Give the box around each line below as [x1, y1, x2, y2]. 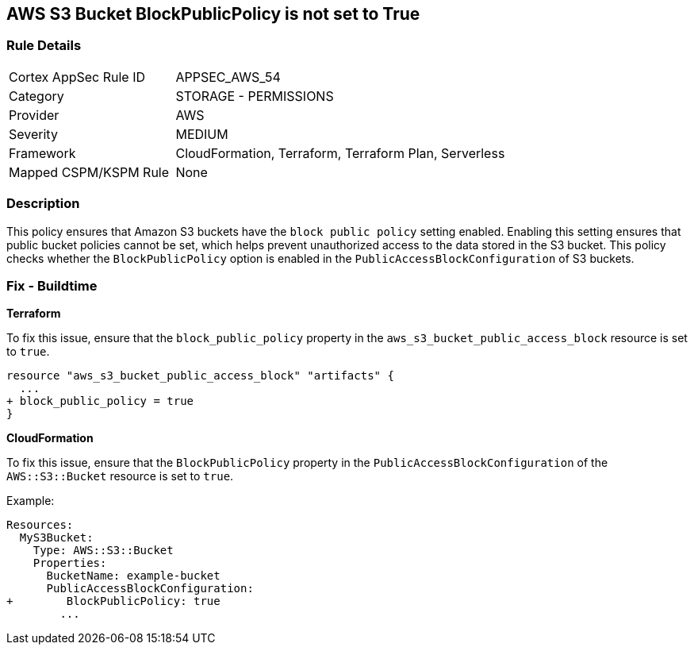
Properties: [33, 557, 107, 570]
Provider [9, 106, 59, 123]
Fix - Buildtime [6, 277, 98, 294]
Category [9, 87, 64, 104]
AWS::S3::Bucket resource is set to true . [6, 469, 234, 483]
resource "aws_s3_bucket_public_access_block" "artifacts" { [6, 369, 394, 383]
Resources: [6, 518, 74, 532]
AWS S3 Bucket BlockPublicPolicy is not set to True [6, 4, 420, 24]
